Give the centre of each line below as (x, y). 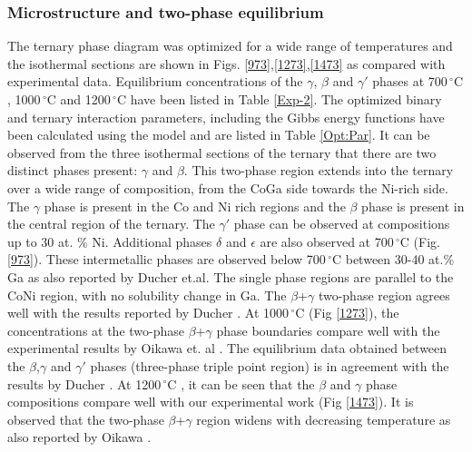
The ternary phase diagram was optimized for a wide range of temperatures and (230, 46)
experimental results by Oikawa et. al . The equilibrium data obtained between (227, 348)
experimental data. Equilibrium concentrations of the (155, 81)
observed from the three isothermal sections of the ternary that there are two (222, 152)
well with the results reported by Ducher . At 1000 (148, 313)
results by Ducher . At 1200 (84, 383)
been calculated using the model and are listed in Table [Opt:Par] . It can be (219, 135)
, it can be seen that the (248, 383)
